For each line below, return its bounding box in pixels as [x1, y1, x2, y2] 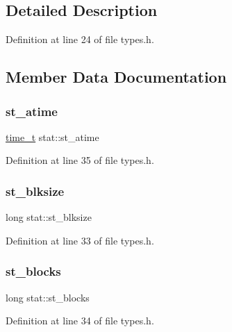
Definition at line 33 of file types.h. [6, 233, 154, 247]
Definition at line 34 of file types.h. [6, 313, 154, 328]
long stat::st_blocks [6, 290, 90, 304]
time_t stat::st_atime [6, 129, 99, 144]
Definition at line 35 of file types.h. [6, 153, 154, 167]
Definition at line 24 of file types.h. [6, 32, 154, 47]
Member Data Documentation [6, 66, 227, 88]
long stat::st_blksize [6, 210, 92, 224]
